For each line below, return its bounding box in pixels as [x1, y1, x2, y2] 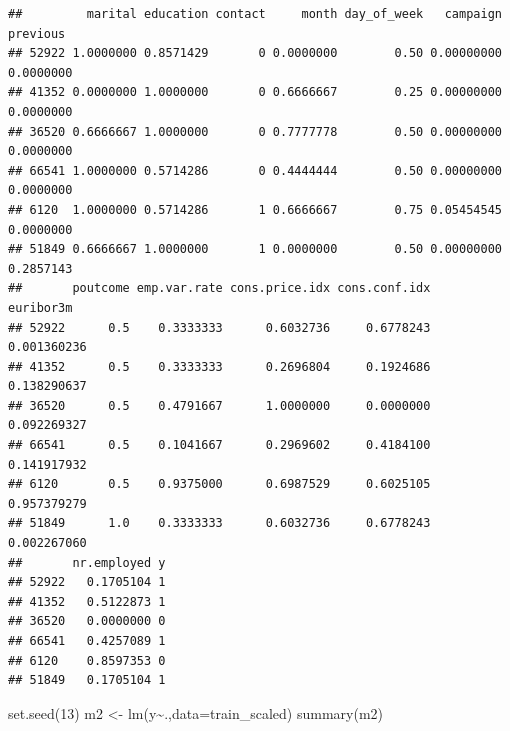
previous [8, 26, 66, 41]
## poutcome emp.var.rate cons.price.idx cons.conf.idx [8, 281, 431, 296]
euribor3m [8, 300, 73, 315]
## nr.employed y [8, 555, 166, 570]
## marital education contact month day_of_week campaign [8, 7, 502, 21]
